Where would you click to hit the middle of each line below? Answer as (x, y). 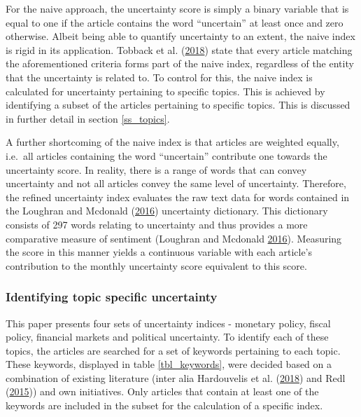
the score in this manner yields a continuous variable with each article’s (159, 252)
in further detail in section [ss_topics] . (88, 118)
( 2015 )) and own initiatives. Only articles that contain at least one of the (162, 391)
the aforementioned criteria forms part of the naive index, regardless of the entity (180, 63)
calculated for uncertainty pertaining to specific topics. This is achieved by (165, 91)
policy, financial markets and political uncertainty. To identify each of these (167, 337)
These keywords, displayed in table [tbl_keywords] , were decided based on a (169, 364)
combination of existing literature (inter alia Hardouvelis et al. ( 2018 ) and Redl (176, 377)
